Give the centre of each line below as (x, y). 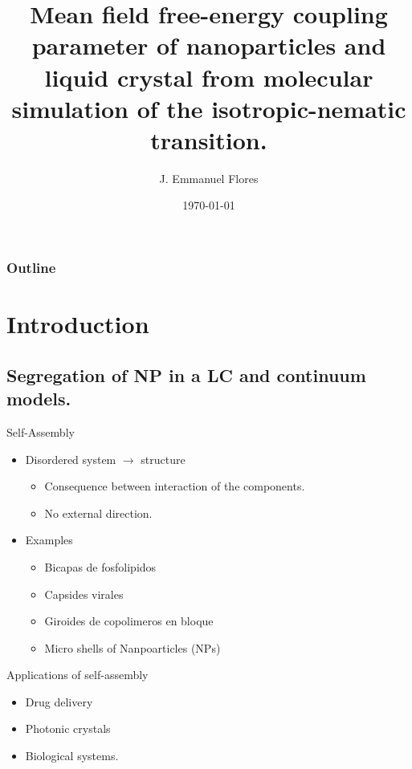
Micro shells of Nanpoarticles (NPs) (133, 647)
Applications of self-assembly (78, 675)
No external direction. (98, 513)
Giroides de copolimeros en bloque (129, 621)
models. (39, 399)
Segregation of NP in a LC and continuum (186, 374)
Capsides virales (84, 594)
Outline (31, 268)
